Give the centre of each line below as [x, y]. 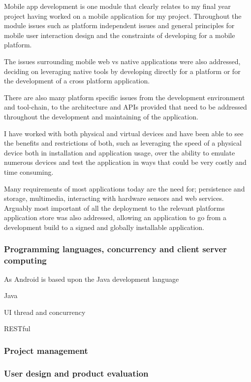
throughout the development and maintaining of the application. [101, 116]
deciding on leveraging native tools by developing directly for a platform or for [122, 71]
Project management [46, 350]
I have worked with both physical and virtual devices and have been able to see [124, 133]
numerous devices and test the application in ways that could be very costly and [125, 162]
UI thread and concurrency [45, 312]
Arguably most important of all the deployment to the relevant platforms [114, 208]
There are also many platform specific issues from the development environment [125, 97]
